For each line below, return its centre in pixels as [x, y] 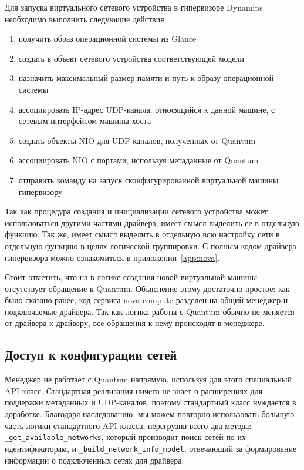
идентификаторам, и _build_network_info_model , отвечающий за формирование [151, 448]
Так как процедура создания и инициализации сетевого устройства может [136, 211]
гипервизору [40, 191]
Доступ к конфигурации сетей [91, 355]
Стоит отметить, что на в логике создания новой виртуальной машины [131, 277]
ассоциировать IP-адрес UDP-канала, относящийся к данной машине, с [147, 109]
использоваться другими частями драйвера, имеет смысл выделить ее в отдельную [152, 222]
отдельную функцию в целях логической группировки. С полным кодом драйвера [151, 245]
